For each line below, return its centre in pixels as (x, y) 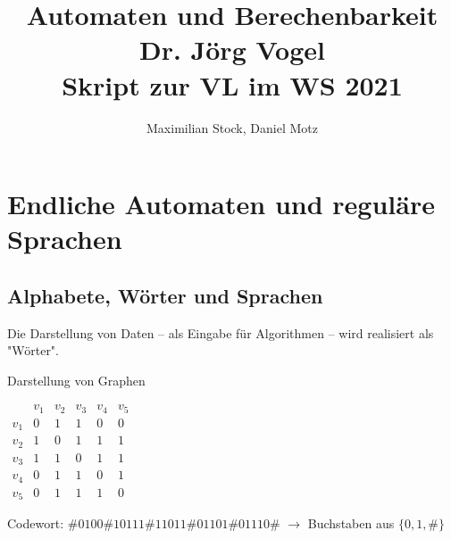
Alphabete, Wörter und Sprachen (165, 295)
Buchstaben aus (351, 523)
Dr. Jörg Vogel (232, 50)
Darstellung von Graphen (76, 380)
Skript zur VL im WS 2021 (232, 84)
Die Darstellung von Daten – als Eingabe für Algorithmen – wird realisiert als (221, 332)
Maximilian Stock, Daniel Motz (232, 127)
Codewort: (36, 523)
